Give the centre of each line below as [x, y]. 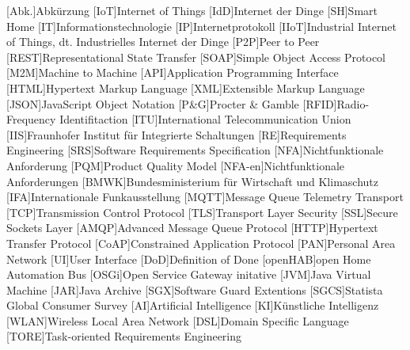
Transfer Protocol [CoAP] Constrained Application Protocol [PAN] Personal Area [201, 243]
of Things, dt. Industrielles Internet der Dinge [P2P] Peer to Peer [163, 42]
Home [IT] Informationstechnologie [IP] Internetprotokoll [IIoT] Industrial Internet [201, 26]
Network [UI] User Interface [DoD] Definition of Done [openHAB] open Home [189, 259]
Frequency [31, 119]
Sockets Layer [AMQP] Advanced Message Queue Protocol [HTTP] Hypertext [192, 228]
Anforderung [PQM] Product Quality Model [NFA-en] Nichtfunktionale [176, 165]
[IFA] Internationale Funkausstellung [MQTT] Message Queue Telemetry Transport [205, 197]
